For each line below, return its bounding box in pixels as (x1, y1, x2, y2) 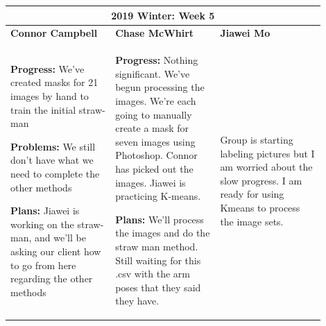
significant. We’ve (115, 66, 190, 80)
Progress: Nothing (115, 53, 198, 67)
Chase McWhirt (115, 26, 194, 40)
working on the (10, 216, 74, 231)
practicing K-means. (115, 189, 201, 203)
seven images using (115, 134, 196, 148)
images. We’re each (115, 93, 196, 108)
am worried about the (220, 160, 313, 174)
